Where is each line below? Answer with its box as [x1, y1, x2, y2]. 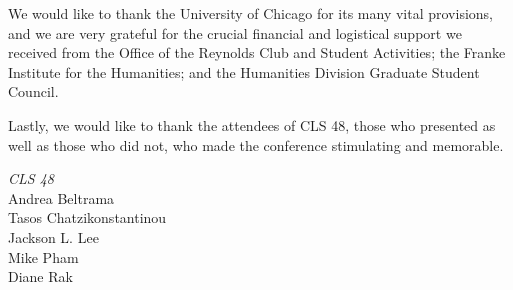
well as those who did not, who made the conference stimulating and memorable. [8, 134, 504, 155]
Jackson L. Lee [8, 226, 99, 247]
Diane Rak [8, 266, 73, 287]
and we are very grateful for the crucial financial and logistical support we [8, 22, 462, 43]
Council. [8, 81, 59, 102]
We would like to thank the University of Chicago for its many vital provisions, [8, 3, 494, 23]
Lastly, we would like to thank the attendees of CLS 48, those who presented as [8, 114, 496, 135]
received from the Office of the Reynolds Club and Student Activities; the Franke [8, 42, 506, 63]
